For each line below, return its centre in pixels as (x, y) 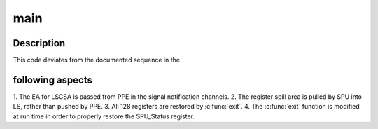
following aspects (52, 80)
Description (39, 43)
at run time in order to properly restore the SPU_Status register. (104, 116)
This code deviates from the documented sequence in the (96, 60)
